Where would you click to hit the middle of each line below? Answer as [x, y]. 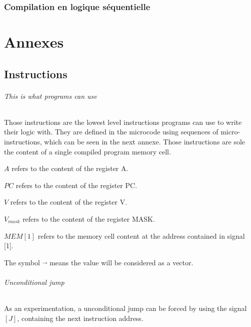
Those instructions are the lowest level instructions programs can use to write [123, 122]
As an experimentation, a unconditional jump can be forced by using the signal [125, 308]
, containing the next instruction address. [80, 318]
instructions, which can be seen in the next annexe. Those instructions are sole [125, 141]
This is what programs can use [50, 96]
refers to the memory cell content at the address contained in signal [141, 235]
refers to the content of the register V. [69, 202]
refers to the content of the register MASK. [89, 218]
